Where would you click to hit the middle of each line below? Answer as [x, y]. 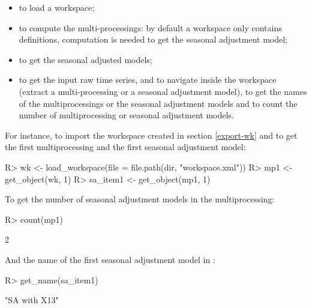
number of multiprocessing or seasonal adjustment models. [126, 115]
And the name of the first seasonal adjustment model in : [110, 259]
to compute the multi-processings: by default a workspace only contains [150, 27]
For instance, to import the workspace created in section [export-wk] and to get [151, 135]
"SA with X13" [32, 300]
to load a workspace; [57, 7]
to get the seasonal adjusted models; [85, 59]
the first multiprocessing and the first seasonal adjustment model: [125, 147]
